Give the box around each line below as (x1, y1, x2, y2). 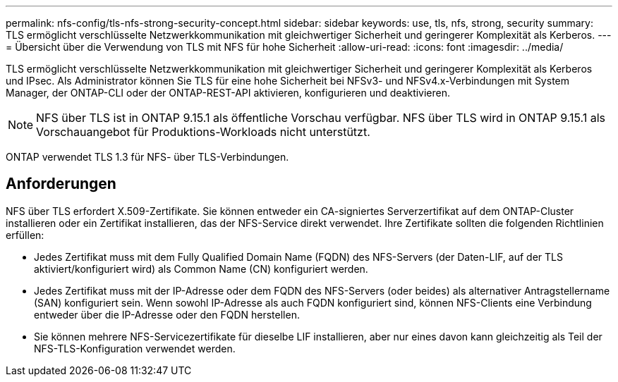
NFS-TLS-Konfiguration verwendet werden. (34, 342, 236, 355)
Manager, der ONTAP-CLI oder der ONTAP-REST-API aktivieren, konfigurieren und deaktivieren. (6, 87, 451, 99)
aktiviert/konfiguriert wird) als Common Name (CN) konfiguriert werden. (34, 262, 368, 275)
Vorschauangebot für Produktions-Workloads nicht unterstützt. (36, 125, 370, 139)
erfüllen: (6, 228, 44, 241)
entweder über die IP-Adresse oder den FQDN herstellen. (34, 308, 300, 321)
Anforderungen (6, 175, 116, 193)
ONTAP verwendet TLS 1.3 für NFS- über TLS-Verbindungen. (6, 151, 289, 163)
